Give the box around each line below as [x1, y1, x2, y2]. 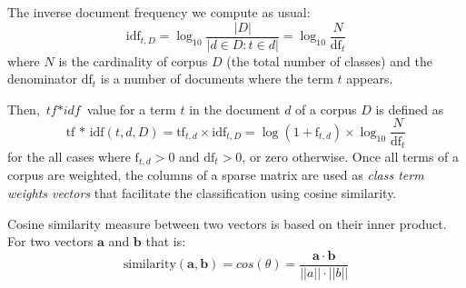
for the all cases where [7, 146, 131, 165]
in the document [189, 99, 281, 118]
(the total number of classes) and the [226, 51, 432, 70]
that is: [145, 232, 186, 251]
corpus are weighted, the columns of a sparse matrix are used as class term [7, 165, 424, 184]
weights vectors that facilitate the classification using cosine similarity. [7, 184, 397, 202]
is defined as [375, 99, 444, 118]
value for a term [86, 99, 176, 118]
